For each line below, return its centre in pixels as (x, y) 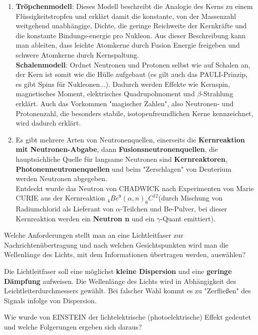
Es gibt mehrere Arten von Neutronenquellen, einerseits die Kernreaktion (130, 139)
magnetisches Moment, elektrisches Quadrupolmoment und (105, 94)
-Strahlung (217, 94)
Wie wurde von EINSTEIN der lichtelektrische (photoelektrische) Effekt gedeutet (128, 317)
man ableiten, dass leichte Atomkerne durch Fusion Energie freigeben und (128, 45)
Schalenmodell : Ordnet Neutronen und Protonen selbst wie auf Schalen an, (133, 64)
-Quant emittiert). (188, 218)
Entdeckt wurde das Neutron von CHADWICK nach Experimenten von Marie (135, 188)
